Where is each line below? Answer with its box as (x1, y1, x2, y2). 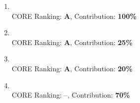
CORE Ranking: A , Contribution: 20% (11, 63, 133, 73)
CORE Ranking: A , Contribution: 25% (11, 37, 133, 47)
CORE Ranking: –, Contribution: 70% (11, 90, 130, 100)
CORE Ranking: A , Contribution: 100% (11, 10, 137, 21)
